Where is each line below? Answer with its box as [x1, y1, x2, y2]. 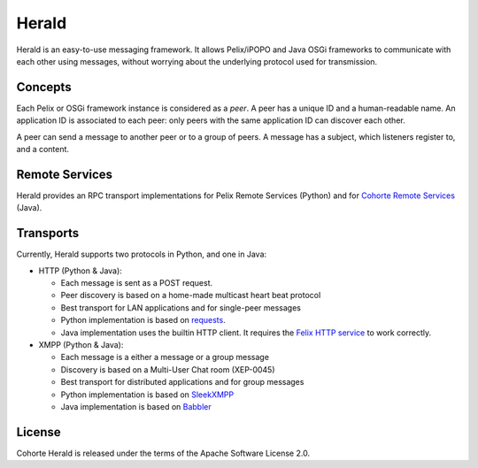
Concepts [16, 80, 72, 95]
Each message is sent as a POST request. [60, 278, 213, 288]
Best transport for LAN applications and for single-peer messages [60, 302, 301, 313]
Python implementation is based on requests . [60, 315, 226, 326]
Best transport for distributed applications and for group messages [60, 377, 305, 387]
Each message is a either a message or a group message [60, 352, 270, 363]
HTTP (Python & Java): [38, 265, 123, 276]
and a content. [16, 144, 70, 155]
